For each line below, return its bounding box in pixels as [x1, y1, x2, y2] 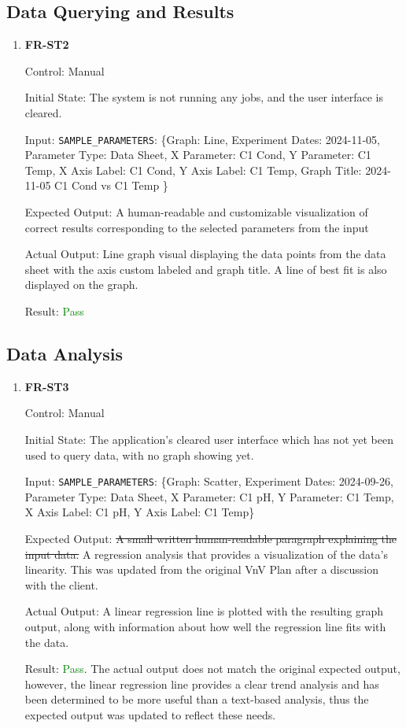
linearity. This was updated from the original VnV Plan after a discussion [24, 561, 378, 578]
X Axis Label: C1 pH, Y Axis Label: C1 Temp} [24, 504, 255, 520]
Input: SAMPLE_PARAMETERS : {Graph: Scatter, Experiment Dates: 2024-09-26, [24, 473, 393, 490]
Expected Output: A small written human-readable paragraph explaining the [24, 530, 397, 546]
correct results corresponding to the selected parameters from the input [24, 219, 369, 235]
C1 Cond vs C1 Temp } [54, 177, 168, 194]
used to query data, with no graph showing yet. [24, 446, 254, 463]
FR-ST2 [24, 36, 69, 53]
